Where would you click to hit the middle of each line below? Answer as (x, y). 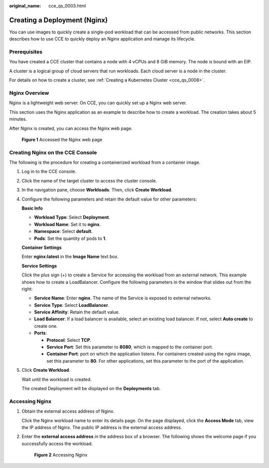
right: (27, 289)
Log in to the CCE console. (49, 172)
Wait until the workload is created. (57, 379)
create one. (46, 326)
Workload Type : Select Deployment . (72, 218)
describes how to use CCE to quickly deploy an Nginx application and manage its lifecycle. (102, 39)
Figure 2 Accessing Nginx (61, 455)
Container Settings (42, 247)
